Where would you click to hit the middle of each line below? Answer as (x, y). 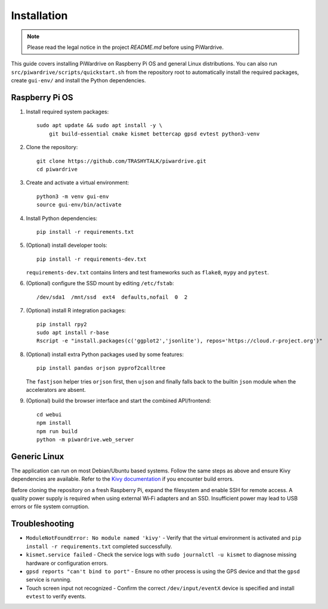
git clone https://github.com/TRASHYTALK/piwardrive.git (122, 161)
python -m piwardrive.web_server (85, 439)
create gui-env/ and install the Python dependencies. (78, 81)
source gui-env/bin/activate (79, 205)
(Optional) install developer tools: (66, 245)
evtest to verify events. (56, 596)
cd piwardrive (57, 169)
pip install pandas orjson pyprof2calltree (101, 368)
